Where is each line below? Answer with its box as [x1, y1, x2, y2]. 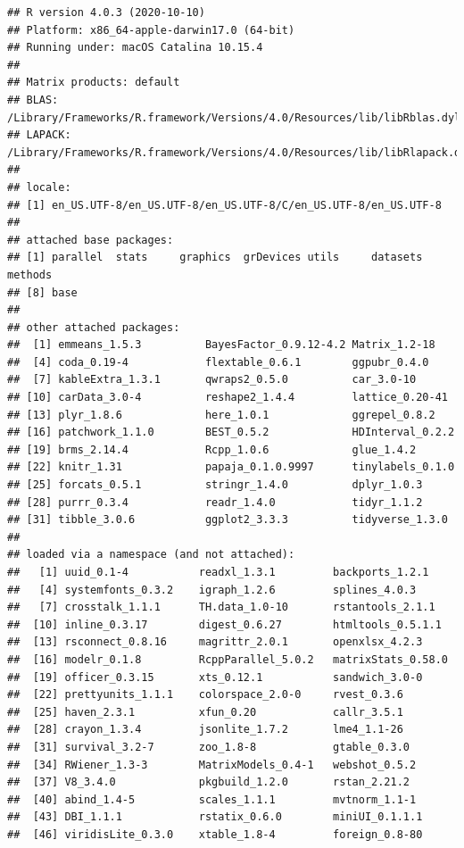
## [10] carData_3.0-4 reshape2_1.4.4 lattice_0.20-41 [7, 391, 448, 404]
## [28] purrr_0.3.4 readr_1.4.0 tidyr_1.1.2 [7, 495, 423, 509]
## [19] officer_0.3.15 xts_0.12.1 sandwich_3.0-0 [7, 670, 423, 684]
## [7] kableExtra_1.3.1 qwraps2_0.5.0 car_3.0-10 [7, 373, 417, 387]
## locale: [7, 180, 71, 194]
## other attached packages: [7, 320, 180, 334]
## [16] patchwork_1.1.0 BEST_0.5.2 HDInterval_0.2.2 [7, 426, 455, 439]
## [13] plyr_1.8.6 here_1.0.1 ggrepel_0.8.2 [7, 408, 435, 421]
